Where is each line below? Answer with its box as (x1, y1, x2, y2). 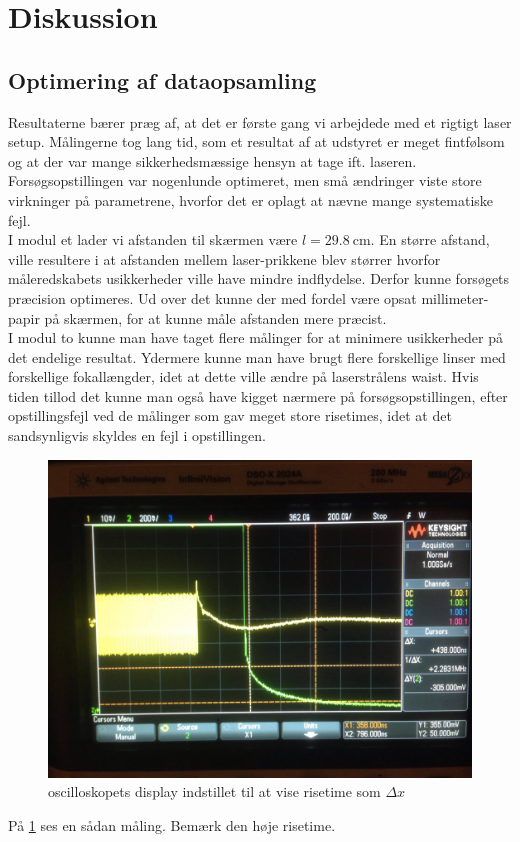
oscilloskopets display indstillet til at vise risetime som (48, 781, 381, 802)
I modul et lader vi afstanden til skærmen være (8, 229, 298, 250)
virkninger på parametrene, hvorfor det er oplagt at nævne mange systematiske (8, 189, 494, 210)
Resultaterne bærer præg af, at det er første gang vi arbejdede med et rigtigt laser (8, 111, 512, 132)
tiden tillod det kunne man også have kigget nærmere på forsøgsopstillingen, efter (8, 385, 508, 406)
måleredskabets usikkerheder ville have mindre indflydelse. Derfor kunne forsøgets (8, 268, 510, 289)
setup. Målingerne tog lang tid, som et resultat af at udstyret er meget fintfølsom (8, 131, 505, 152)
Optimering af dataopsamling (8, 64, 317, 95)
